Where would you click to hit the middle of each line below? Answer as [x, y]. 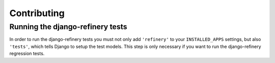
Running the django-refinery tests [68, 27]
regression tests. [27, 53]
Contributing [37, 13]
